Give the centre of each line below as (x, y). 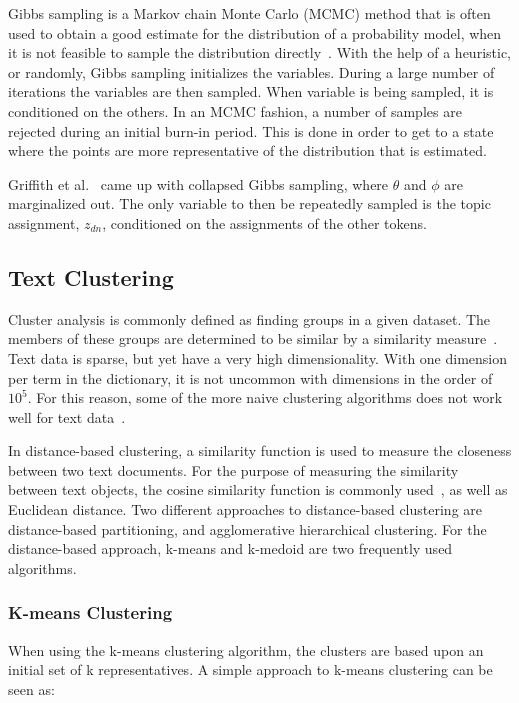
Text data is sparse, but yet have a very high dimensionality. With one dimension (258, 357)
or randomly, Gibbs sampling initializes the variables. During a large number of (251, 71)
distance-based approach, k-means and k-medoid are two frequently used (230, 548)
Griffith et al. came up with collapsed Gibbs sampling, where (198, 183)
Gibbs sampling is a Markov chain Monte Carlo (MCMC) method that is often (249, 13)
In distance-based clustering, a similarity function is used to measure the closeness (260, 450)
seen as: (31, 688)
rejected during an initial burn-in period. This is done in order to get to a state (251, 130)
